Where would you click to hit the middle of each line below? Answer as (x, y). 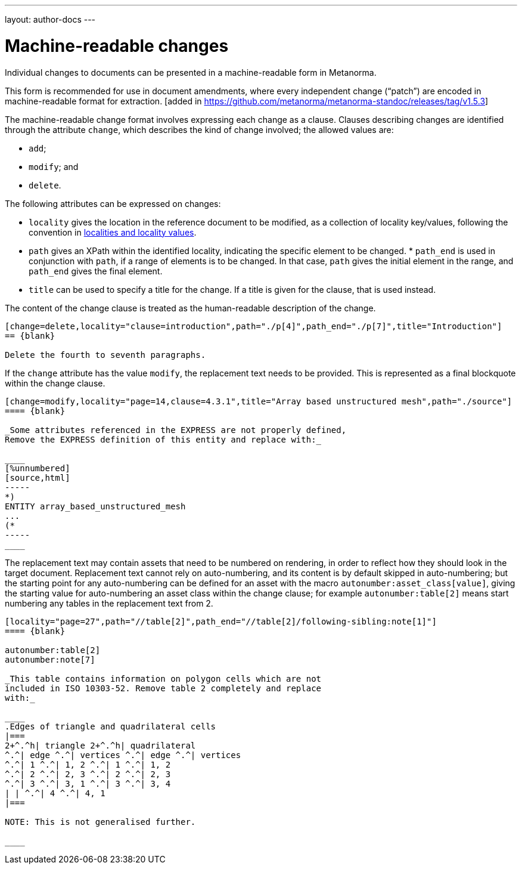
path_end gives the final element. (96, 271)
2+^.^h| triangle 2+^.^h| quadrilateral (100, 745)
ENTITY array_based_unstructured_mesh (95, 506)
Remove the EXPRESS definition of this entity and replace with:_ (163, 439)
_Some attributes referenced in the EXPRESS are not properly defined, (176, 430)
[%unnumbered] (38, 468)
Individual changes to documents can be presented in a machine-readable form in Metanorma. (191, 72)
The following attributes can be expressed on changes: (113, 203)
